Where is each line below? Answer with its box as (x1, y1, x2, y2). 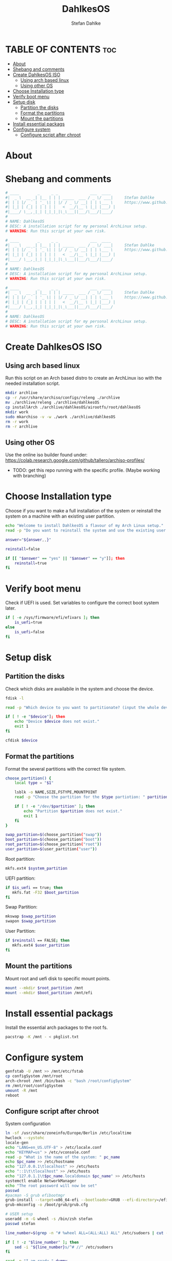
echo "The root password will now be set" (5, 1183, 97, 1188)
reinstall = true (14, 560, 47, 566)
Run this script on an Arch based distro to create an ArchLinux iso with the (5, 375, 162, 381)
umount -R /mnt (5, 1088, 38, 1093)
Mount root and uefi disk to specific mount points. (5, 975, 111, 982)
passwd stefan (5, 1221, 36, 1226)
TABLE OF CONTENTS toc (5, 43, 117, 55)
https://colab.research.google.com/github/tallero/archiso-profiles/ (5, 457, 145, 464)
